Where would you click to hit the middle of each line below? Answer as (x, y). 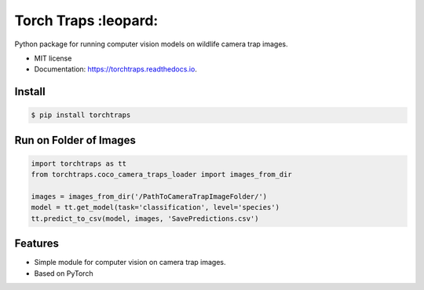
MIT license (53, 58)
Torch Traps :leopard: (86, 20)
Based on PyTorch (64, 273)
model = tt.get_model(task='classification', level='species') (155, 207)
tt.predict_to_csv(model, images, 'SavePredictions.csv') (145, 218)
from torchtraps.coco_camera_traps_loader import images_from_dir (161, 174)
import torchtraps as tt (79, 163)
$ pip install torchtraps (81, 115)
